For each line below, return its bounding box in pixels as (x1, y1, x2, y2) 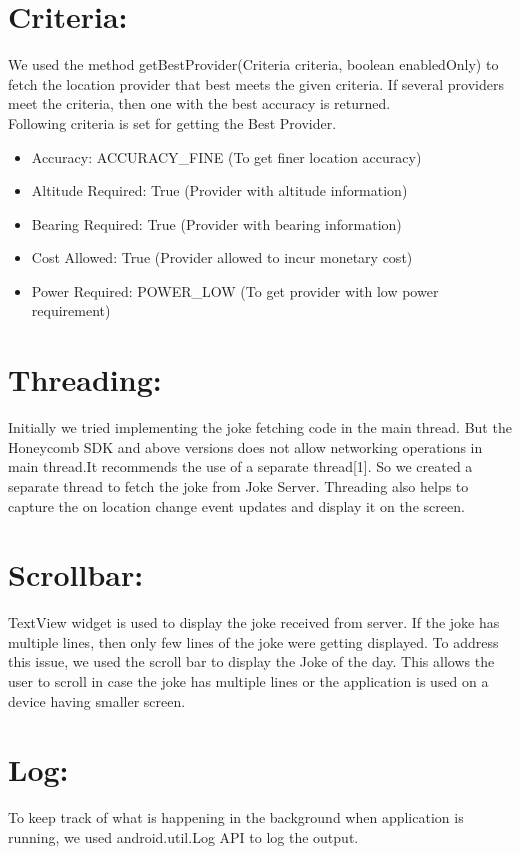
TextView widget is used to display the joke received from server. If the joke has (8, 612, 500, 633)
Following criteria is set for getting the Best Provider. (8, 112, 337, 133)
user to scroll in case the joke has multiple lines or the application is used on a (8, 671, 489, 692)
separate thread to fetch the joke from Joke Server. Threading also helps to (8, 475, 469, 496)
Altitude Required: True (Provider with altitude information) (31, 180, 408, 201)
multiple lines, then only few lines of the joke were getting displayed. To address (8, 631, 499, 652)
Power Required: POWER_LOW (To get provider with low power (31, 280, 439, 301)
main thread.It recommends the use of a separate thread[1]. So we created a (8, 456, 473, 477)
